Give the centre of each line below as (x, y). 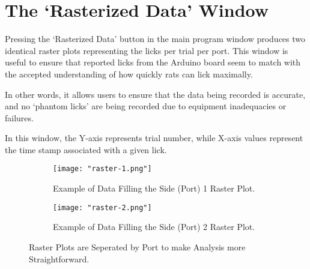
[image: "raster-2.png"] (102, 207)
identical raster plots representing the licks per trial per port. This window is (147, 50)
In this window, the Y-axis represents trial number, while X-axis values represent (154, 138)
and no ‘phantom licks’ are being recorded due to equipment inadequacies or (146, 106)
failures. (19, 117)
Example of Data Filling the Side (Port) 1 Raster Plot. (154, 188)
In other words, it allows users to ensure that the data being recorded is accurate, (155, 94)
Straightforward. (59, 258)
